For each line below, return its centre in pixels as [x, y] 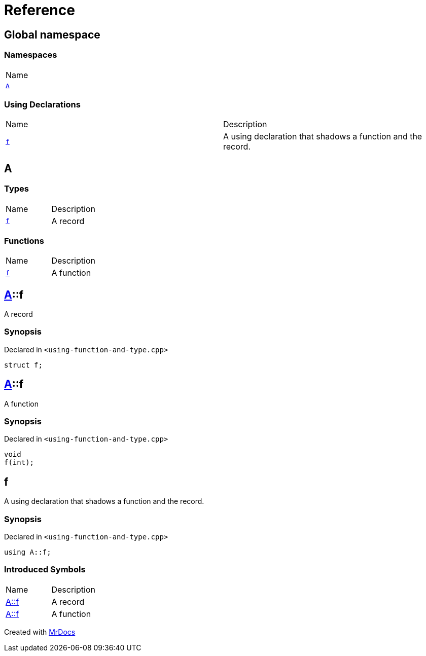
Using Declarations [42, 104]
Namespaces [31, 55]
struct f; [23, 365]
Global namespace [52, 34]
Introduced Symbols [45, 570]
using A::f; [28, 552]
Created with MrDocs [40, 632]
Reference [40, 10]
